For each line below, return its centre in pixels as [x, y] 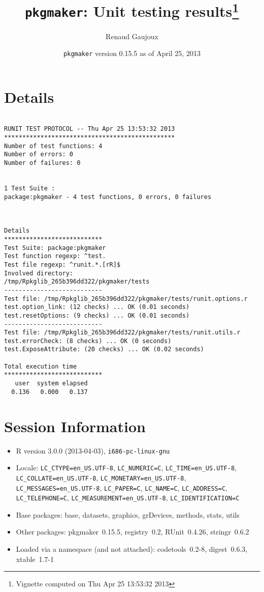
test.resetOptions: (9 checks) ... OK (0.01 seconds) [97, 315]
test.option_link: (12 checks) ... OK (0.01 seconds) [97, 307]
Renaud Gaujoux [132, 36]
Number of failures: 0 [42, 163]
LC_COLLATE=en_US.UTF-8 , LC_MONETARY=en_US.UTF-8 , [101, 477]
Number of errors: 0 [39, 154]
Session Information [75, 426]
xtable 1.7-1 [35, 559]
